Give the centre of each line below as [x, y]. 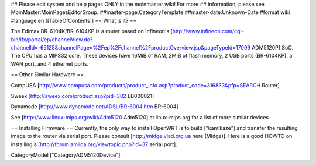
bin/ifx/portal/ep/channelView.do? [52, 39]
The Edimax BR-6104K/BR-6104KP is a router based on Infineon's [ [92, 31]
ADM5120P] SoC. [273, 47]
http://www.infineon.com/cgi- [208, 31]
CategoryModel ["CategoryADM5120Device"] [66, 155]
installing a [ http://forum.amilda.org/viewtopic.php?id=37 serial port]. [94, 144]
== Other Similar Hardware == [47, 75]
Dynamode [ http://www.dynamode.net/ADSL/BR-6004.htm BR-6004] [95, 107]
